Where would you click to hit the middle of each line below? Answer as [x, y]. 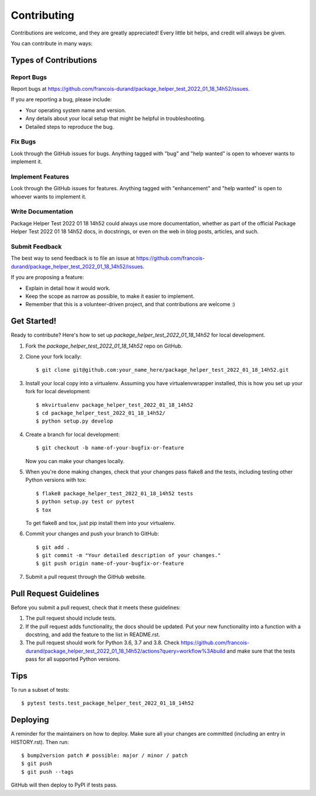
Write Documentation [42, 212]
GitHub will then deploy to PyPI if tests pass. [64, 785]
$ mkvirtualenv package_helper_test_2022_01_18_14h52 [114, 405]
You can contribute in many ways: [52, 43]
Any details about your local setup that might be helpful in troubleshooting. [116, 119]
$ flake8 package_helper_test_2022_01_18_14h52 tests [114, 493]
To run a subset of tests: [40, 690]
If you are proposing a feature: [47, 277]
